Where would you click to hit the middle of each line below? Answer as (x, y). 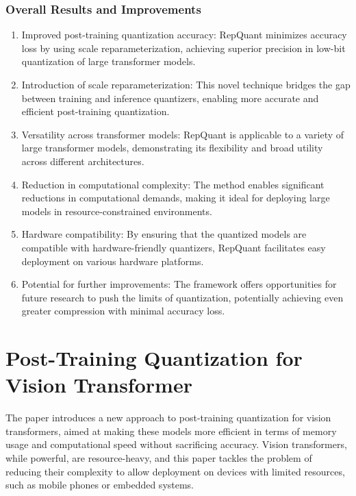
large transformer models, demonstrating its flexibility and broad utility (172, 148)
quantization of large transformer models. (109, 61)
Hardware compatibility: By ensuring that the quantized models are (164, 234)
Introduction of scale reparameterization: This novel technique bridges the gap (186, 84)
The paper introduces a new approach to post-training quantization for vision (168, 418)
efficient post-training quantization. (96, 111)
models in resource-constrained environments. (117, 211)
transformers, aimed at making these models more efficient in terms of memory (171, 431)
